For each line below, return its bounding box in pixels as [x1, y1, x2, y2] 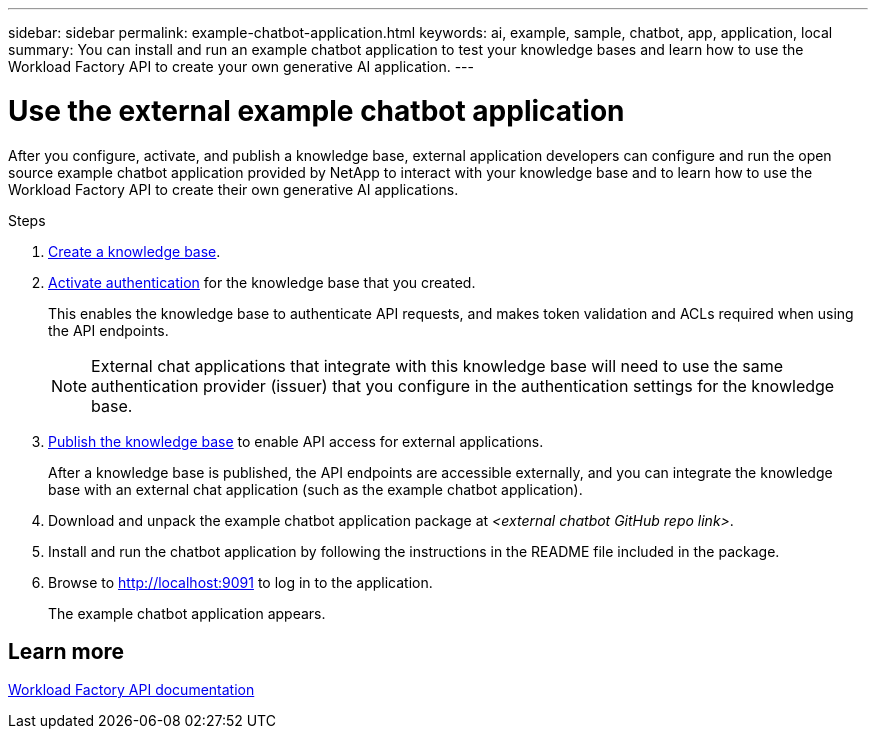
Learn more [8, 638, 125, 664]
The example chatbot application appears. [48, 604, 326, 622]
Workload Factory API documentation [8, 681, 255, 699]
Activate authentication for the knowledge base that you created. [48, 273, 476, 291]
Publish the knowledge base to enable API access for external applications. [48, 432, 544, 450]
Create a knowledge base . [48, 242, 221, 260]
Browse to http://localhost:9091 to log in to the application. [48, 573, 433, 591]
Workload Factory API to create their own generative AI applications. [8, 180, 459, 198]
